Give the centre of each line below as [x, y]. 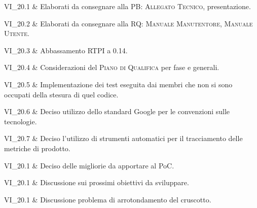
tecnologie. [21, 121]
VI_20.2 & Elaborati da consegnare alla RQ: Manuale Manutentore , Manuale [128, 23]
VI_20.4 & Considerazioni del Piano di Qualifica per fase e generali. [112, 67]
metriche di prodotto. [37, 148]
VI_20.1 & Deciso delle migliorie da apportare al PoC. [89, 165]
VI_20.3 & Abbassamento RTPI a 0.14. [66, 50]
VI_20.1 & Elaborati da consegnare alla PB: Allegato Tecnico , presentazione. [127, 6]
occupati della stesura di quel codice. [61, 94]
